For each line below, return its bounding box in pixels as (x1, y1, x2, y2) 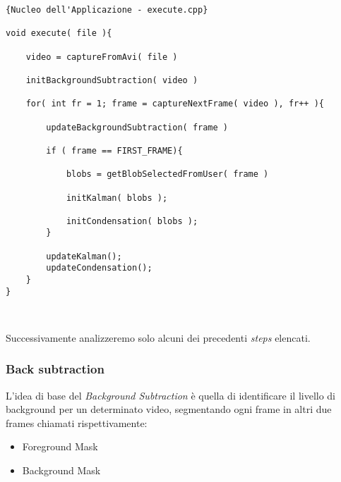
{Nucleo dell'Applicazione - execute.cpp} (6, 5, 208, 15)
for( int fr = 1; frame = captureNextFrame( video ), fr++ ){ (25, 99, 325, 109)
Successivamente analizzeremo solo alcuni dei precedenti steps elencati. (6, 330, 311, 345)
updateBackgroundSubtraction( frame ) (46, 122, 228, 132)
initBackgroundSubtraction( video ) (25, 75, 198, 85)
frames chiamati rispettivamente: (6, 415, 148, 430)
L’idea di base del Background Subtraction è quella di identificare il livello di (6, 388, 336, 402)
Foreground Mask (22, 439, 98, 454)
